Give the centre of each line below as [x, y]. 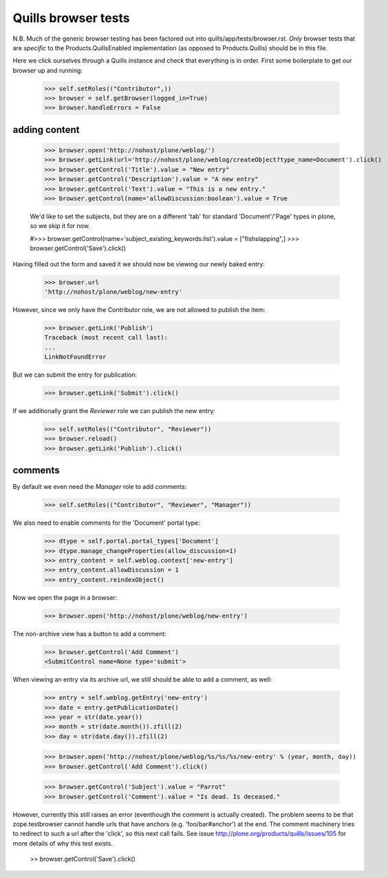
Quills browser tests [71, 18]
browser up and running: [47, 70]
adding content [46, 130]
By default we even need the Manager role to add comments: [100, 487]
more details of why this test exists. [63, 843]
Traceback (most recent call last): [106, 338]
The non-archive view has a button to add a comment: [89, 634]
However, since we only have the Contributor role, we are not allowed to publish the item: [139, 309]
